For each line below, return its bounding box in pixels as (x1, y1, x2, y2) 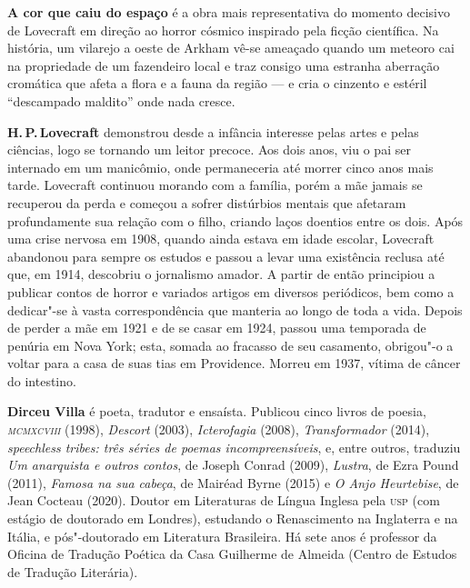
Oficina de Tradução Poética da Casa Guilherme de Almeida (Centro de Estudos (7, 544, 457, 563)
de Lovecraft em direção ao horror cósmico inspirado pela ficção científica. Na (7, 20, 439, 39)
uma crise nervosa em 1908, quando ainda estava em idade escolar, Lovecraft (7, 229, 435, 248)
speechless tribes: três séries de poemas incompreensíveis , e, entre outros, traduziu (7, 437, 461, 456)
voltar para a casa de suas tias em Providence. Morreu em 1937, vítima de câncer (7, 354, 461, 373)
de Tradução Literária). (7, 562, 138, 581)
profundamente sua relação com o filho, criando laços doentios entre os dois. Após (7, 211, 464, 230)
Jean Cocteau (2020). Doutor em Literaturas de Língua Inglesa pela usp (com (7, 491, 440, 510)
